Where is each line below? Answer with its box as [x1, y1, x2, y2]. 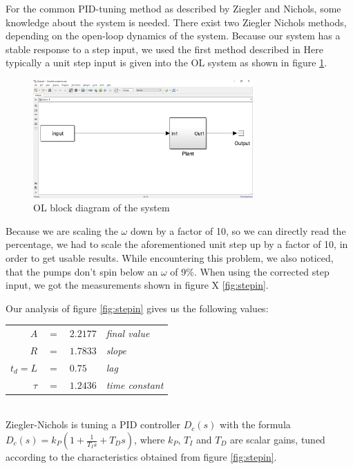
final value [106, 326, 150, 341]
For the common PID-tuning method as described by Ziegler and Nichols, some [6, 1, 341, 15]
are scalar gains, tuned [229, 432, 325, 446]
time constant [106, 377, 164, 392]
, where [134, 432, 165, 446]
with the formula [220, 417, 291, 432]
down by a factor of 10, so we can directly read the [130, 223, 346, 238]
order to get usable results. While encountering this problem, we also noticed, [6, 251, 334, 265]
